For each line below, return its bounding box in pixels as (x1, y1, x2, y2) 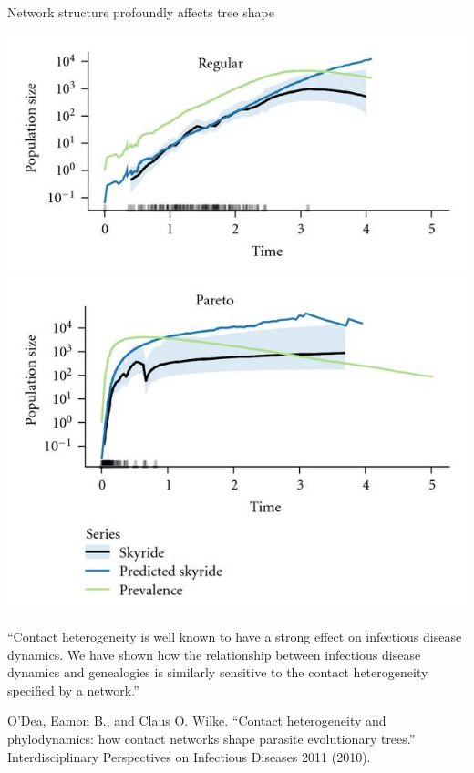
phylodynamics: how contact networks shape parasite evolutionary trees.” (7, 729, 416, 748)
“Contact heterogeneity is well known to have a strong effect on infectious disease (7, 627, 462, 646)
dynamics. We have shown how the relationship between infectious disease (7, 644, 421, 664)
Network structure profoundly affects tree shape (7, 3, 274, 21)
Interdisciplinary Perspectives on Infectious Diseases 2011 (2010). (7, 747, 371, 766)
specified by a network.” (7, 680, 139, 699)
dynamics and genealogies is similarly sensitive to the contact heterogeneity (7, 663, 428, 682)
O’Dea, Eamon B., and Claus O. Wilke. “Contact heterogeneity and (7, 711, 386, 730)
